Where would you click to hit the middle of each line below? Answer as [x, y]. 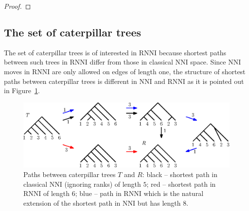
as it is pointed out [216, 81]
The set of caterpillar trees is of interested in [71, 52]
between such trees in [36, 62]
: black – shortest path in [180, 174]
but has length [159, 203]
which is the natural [174, 193]
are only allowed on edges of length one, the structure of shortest [149, 71]
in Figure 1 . [22, 90]
